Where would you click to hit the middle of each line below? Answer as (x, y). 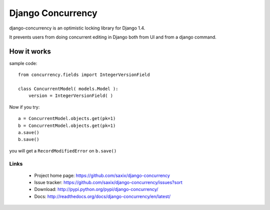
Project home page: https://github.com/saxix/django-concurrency (102, 175)
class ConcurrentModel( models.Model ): (68, 89)
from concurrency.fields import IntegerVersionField (84, 75)
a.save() (29, 132)
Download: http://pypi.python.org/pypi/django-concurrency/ (96, 189)
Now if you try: (24, 107)
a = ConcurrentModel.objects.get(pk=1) (67, 118)
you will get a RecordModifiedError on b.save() (63, 150)
